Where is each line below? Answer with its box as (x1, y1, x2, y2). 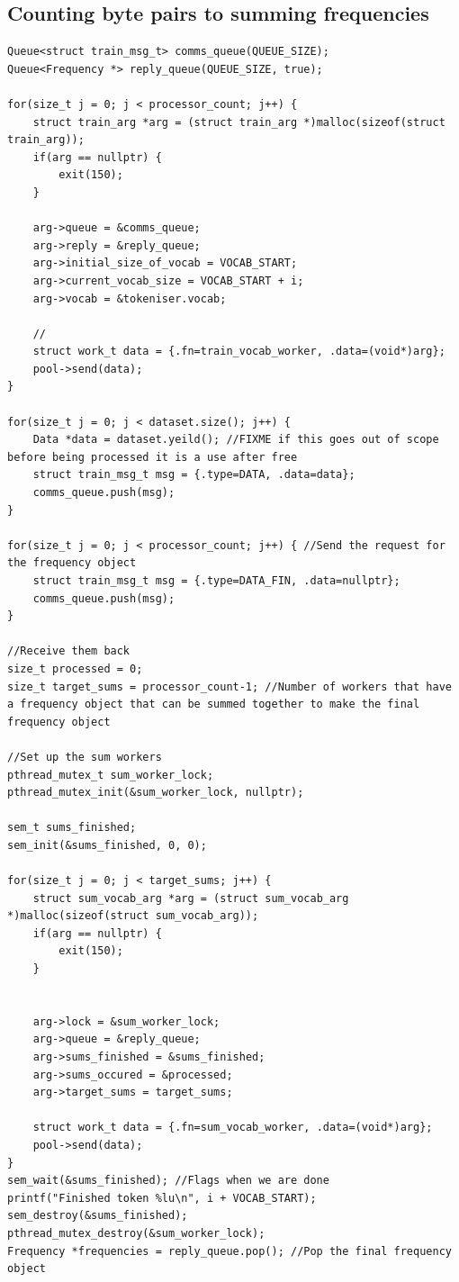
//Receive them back (7, 645, 130, 658)
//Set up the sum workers (7, 750, 162, 763)
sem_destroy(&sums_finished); (7, 1209, 188, 1223)
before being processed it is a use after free (7, 450, 298, 464)
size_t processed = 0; (7, 662, 143, 675)
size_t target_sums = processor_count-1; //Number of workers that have (7, 680, 452, 693)
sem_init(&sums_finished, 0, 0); (7, 838, 207, 852)
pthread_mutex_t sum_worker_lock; (7, 768, 214, 781)
